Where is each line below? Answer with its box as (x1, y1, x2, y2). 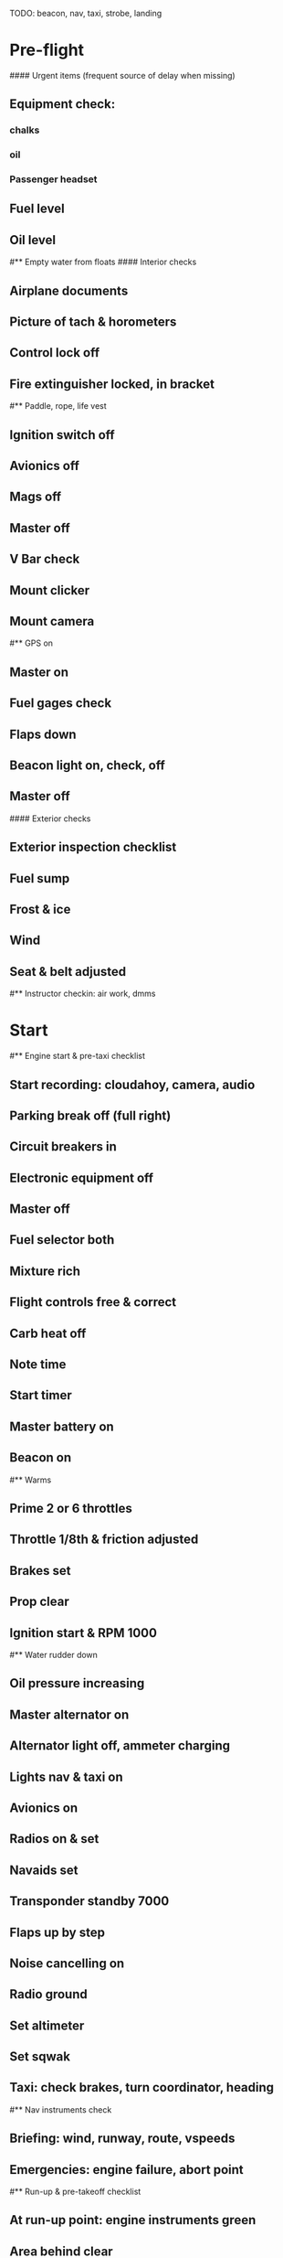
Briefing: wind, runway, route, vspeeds (9, 2131, 236, 2146)
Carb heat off (9, 1325, 87, 1341)
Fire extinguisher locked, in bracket (9, 376, 215, 391)
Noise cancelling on (9, 1955, 125, 1971)
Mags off (9, 489, 62, 505)
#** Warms (9, 1474, 52, 1485)
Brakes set (9, 1563, 71, 1578)
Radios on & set (9, 1831, 100, 1846)
